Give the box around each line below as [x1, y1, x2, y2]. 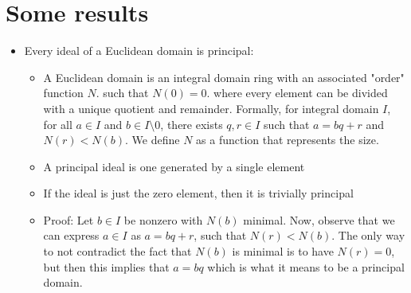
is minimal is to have [232, 243, 334, 260]
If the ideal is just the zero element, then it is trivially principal [43, 185, 354, 201]
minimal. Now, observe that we [243, 211, 395, 228]
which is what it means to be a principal [207, 258, 405, 275]
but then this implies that [43, 258, 170, 275]
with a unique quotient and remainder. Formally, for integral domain [43, 100, 379, 116]
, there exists [160, 115, 223, 132]
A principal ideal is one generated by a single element [43, 158, 305, 174]
